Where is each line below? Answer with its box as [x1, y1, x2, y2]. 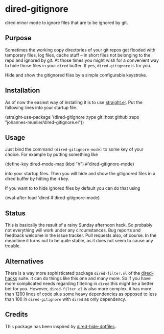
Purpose [5, 34, 32, 42]
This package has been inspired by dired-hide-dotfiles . [5, 323, 117, 329]
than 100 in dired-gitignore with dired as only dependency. [5, 296, 126, 302]
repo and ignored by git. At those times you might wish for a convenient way [5, 57, 159, 63]
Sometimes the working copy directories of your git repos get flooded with [5, 47, 156, 52]
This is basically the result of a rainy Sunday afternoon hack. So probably [5, 222, 153, 228]
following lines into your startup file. [5, 104, 77, 110]
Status [5, 209, 26, 217]
